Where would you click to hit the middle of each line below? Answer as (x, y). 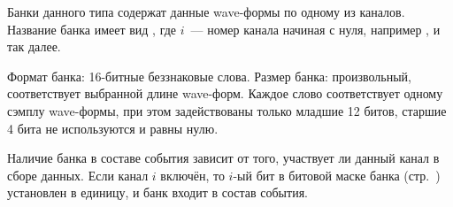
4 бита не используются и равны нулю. (113, 128)
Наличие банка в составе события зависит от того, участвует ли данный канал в (223, 158)
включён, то (192, 175)
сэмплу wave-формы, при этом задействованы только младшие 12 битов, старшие (227, 110)
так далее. (34, 46)
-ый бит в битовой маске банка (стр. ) (337, 175)
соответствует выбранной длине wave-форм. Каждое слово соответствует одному (225, 93)
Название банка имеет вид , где (92, 29)
